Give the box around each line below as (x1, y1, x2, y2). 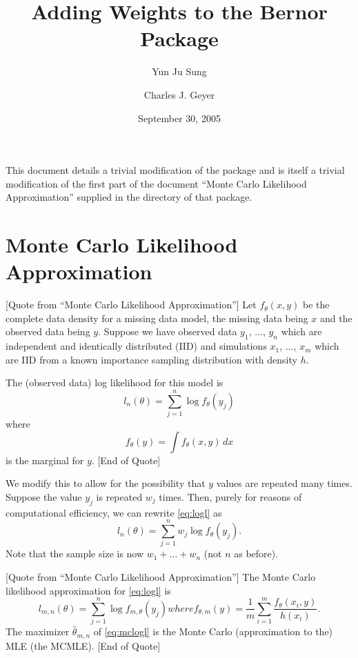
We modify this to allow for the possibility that (6, 476, 206, 490)
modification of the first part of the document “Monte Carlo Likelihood (6, 176, 307, 190)
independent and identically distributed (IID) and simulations (6, 339, 267, 353)
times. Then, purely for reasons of (159, 489, 302, 504)
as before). (234, 546, 279, 561)
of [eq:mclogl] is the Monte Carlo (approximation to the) (93, 624, 333, 639)
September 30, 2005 (138, 110, 221, 125)
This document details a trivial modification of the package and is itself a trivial (6, 163, 345, 177)
